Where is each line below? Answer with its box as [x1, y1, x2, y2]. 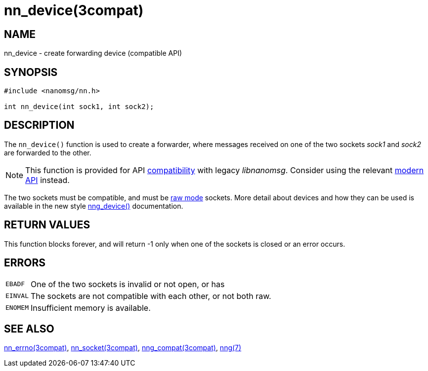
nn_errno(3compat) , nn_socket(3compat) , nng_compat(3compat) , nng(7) [4, 343, 242, 352]
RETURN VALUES [4, 219, 90, 231]
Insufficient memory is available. [30, 302, 151, 313]
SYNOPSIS [4, 66, 58, 78]
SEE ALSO [4, 322, 54, 335]
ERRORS [4, 257, 46, 269]
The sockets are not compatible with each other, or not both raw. [30, 291, 271, 301]
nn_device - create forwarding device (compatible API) [4, 49, 182, 58]
